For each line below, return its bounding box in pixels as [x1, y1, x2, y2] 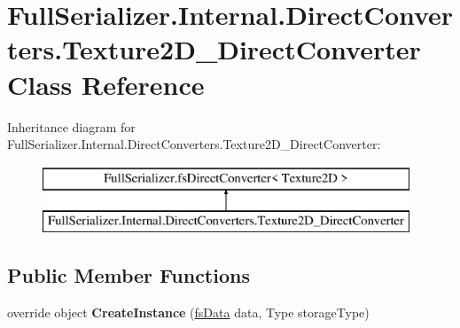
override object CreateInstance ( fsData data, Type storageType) [7, 303, 370, 322]
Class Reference [7, 66, 205, 102]
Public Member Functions [7, 262, 250, 289]
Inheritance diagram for [7, 117, 136, 136]
